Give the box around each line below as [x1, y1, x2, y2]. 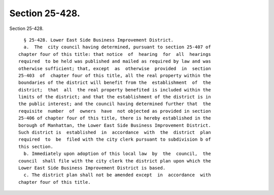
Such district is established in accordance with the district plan [18, 129, 211, 136]
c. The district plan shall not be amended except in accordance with [23, 172, 211, 178]
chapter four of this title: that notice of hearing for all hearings [18, 51, 211, 57]
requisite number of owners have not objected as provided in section [18, 108, 211, 114]
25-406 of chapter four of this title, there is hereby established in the [18, 115, 211, 121]
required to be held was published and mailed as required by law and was [18, 58, 211, 64]
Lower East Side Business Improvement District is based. [18, 165, 166, 171]
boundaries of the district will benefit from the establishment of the [18, 80, 211, 86]
